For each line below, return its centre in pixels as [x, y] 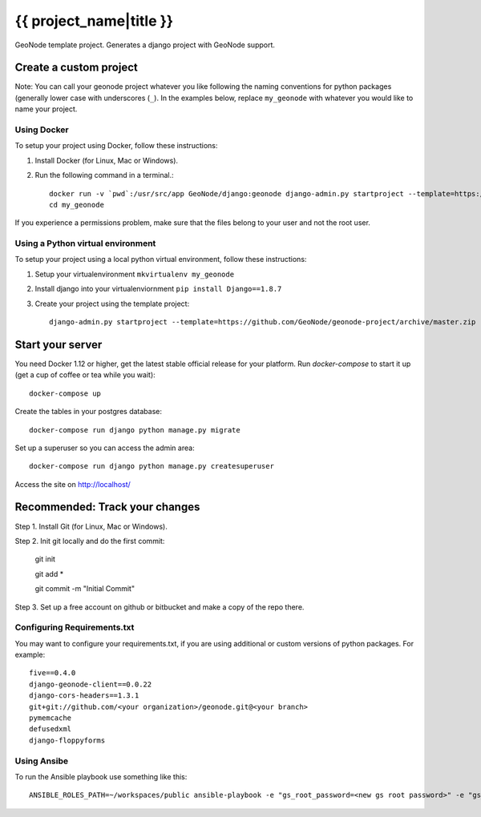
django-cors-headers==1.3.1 [84, 696]
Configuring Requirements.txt [75, 627]
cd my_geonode [77, 205]
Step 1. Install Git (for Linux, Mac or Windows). [91, 526]
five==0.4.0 [53, 673]
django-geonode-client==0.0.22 [91, 684]
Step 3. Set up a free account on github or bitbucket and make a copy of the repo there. [160, 607]
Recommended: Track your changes [107, 507]
